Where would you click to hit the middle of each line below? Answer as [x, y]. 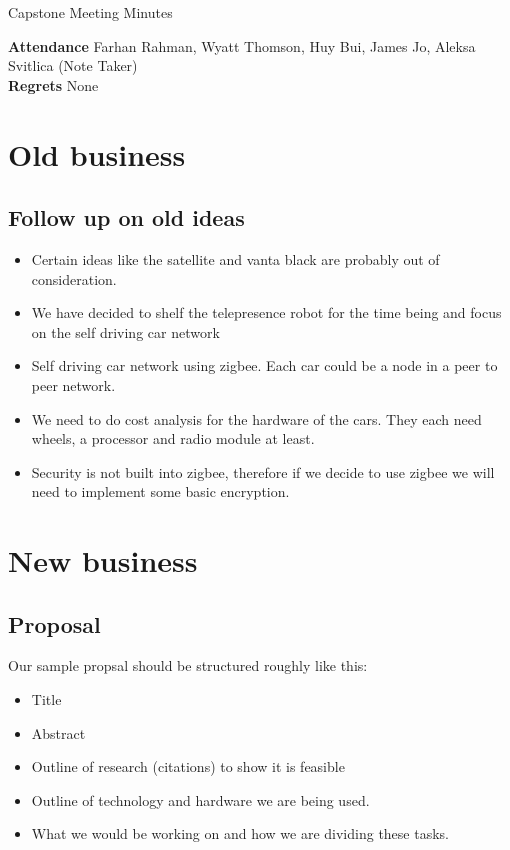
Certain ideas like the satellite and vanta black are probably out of [235, 258]
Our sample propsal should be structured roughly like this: [188, 665]
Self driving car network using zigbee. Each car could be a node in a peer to [264, 365]
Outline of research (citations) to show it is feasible [188, 766]
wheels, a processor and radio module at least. [173, 438]
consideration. [74, 278]
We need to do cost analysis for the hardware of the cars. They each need [256, 418]
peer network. [73, 384]
